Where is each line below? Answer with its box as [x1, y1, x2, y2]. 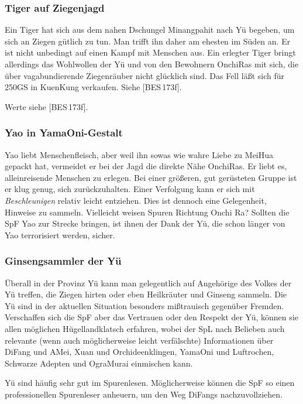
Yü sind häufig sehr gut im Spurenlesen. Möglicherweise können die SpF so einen [5, 376, 295, 389]
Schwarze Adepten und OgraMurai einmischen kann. [5, 357, 193, 369]
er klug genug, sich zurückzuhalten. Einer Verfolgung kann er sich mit [5, 183, 255, 195]
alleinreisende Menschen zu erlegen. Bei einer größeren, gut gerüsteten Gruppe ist [5, 171, 297, 183]
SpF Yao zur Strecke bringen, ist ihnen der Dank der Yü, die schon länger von [5, 217, 285, 230]
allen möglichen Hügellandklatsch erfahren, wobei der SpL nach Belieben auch [5, 322, 285, 334]
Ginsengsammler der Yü [5, 254, 122, 268]
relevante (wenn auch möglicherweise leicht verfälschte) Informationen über [5, 334, 274, 346]
